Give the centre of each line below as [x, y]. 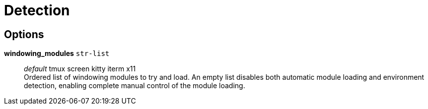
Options [24, 34]
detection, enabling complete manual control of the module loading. [135, 86]
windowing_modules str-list [57, 54]
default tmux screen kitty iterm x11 [80, 69]
